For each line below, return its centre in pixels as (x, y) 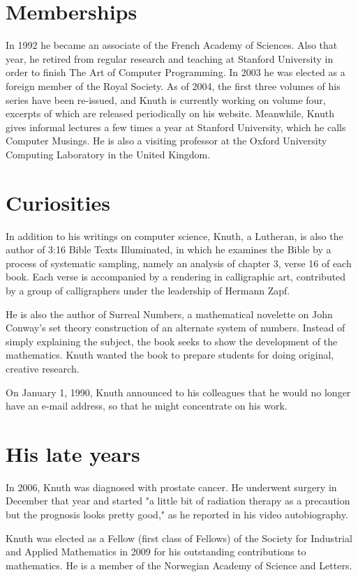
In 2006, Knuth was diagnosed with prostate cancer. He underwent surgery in (171, 487)
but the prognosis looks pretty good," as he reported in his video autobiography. (177, 515)
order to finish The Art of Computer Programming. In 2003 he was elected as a (176, 72)
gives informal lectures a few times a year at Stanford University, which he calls (176, 127)
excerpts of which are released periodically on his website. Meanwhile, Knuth (170, 113)
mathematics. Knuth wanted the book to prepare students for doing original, (170, 355)
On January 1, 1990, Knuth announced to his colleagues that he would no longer (178, 392)
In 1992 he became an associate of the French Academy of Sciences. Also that (172, 45)
